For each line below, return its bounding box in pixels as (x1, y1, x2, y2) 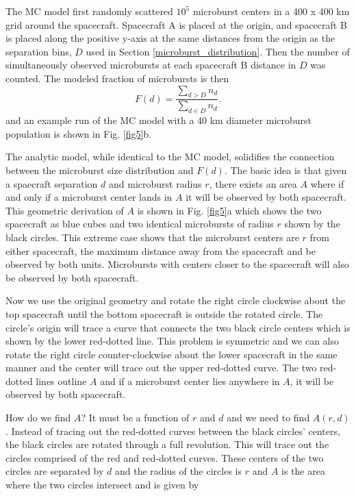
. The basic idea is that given (224, 162, 347, 177)
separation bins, (5, 44, 72, 58)
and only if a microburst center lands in (5, 190, 173, 204)
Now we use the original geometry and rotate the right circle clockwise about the (5, 293, 346, 308)
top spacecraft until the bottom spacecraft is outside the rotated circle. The (5, 306, 323, 321)
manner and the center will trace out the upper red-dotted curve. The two (5, 360, 317, 375)
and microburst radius (109, 176, 202, 190)
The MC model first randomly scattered (5, 4, 173, 18)
